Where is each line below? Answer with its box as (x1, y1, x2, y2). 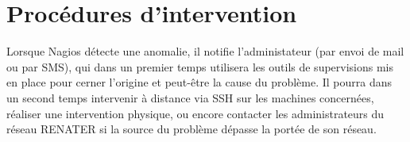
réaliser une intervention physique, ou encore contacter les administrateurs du (6, 105, 385, 121)
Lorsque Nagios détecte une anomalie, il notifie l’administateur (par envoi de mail (6, 43, 404, 59)
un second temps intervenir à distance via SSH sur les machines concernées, (6, 89, 374, 106)
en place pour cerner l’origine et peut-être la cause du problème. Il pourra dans (6, 74, 393, 90)
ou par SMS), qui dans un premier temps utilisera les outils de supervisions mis (6, 58, 394, 75)
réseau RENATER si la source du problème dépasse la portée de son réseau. (6, 121, 377, 137)
